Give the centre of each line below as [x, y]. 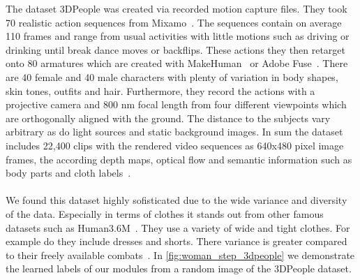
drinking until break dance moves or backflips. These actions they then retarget [176, 49]
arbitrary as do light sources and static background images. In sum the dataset [174, 132]
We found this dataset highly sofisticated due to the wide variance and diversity [177, 200]
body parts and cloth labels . [68, 173]
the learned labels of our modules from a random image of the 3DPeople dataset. [179, 268]
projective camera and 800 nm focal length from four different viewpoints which [176, 104]
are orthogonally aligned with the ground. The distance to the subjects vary [168, 118]
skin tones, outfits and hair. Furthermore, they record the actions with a [160, 90]
